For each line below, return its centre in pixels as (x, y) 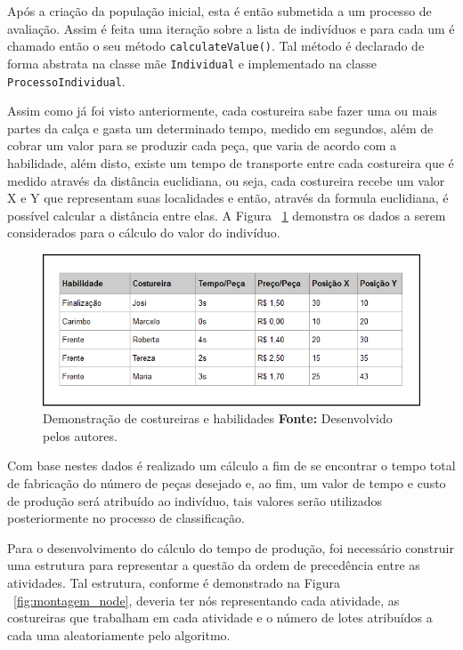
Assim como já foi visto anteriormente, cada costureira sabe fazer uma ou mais (222, 111)
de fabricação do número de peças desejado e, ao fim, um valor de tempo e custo (227, 483)
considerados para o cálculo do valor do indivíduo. (144, 233)
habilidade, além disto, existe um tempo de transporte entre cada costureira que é (231, 162)
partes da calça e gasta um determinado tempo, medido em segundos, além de (220, 128)
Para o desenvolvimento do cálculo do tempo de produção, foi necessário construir (231, 547)
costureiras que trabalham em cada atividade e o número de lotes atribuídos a (220, 618)
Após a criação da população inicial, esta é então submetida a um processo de (219, 11)
